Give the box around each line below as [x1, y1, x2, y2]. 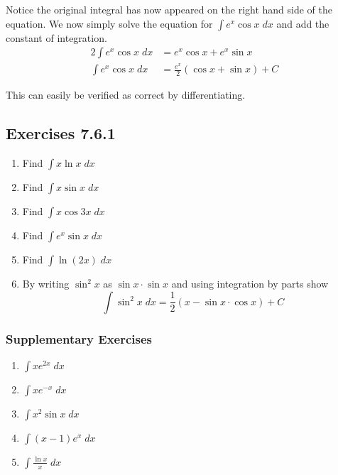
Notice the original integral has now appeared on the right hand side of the [6, 2, 332, 16]
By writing [22, 276, 70, 291]
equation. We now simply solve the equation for [6, 16, 213, 31]
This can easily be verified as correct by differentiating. [6, 87, 246, 102]
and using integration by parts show [171, 276, 329, 291]
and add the [276, 16, 329, 31]
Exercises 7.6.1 [6, 122, 116, 144]
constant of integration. [6, 30, 107, 45]
